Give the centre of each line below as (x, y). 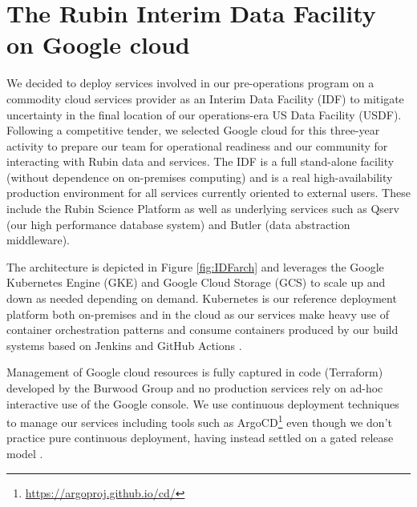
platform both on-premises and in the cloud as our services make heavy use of (198, 314)
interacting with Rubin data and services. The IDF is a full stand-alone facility (200, 161)
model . (25, 454)
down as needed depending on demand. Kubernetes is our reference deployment (202, 298)
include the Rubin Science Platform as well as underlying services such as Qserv (203, 209)
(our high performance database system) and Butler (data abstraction (178, 224)
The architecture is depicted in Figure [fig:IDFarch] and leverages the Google (195, 266)
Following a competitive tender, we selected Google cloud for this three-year (193, 130)
